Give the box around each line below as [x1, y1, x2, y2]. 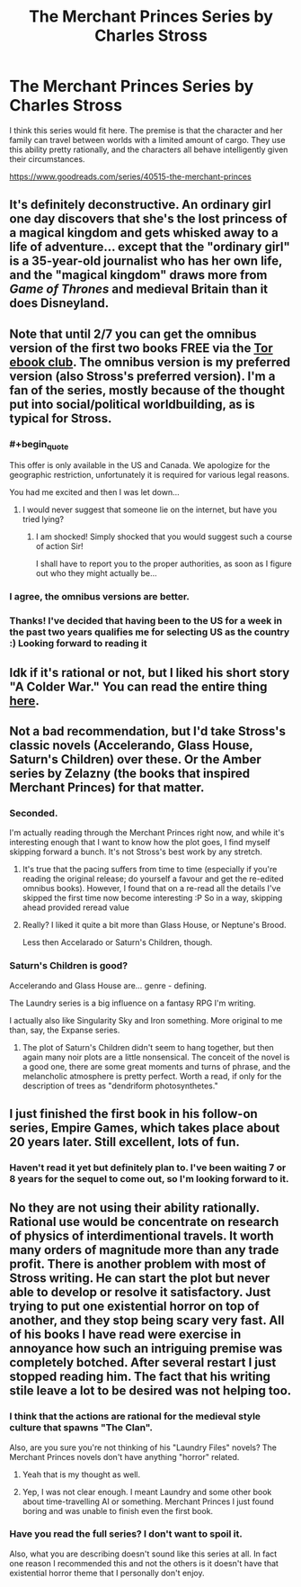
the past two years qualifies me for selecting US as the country [9, 626, 290, 638]
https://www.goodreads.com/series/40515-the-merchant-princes [9, 171, 252, 182]
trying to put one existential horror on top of [9, 1299, 260, 1314]
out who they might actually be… [35, 568, 157, 579]
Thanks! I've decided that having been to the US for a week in [9, 615, 283, 627]
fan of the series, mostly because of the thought [9, 383, 286, 398]
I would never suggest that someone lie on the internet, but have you [22, 504, 277, 515]
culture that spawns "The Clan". [9, 1421, 154, 1434]
